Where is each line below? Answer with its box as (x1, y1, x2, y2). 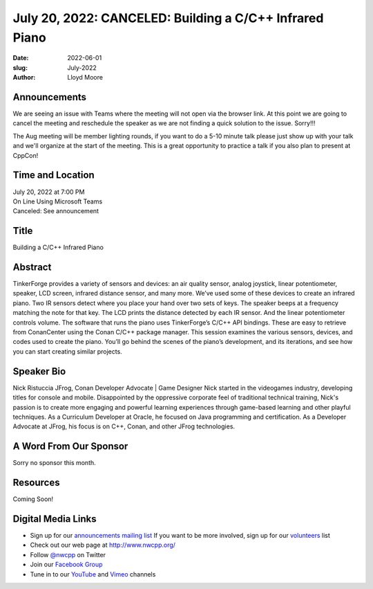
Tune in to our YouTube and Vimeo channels (30, 570, 156, 578)
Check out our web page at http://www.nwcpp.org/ (30, 541, 176, 550)
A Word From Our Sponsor (12, 440, 128, 453)
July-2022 (67, 63, 97, 72)
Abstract (12, 262, 52, 273)
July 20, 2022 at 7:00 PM (12, 188, 85, 196)
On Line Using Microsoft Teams (12, 197, 103, 206)
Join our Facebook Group (30, 561, 103, 569)
